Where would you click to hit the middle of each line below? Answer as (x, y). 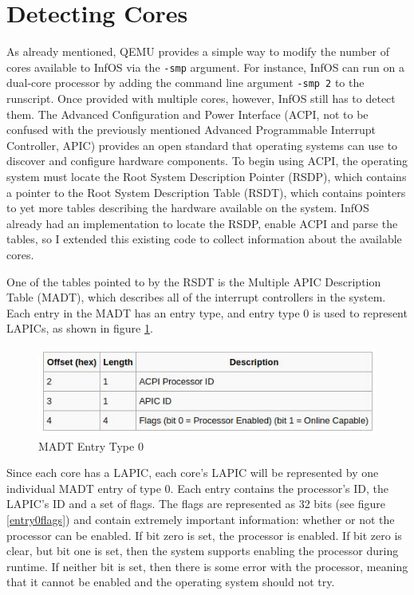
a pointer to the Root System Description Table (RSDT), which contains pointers (206, 192)
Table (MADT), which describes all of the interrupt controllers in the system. (196, 297)
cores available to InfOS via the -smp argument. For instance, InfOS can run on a (205, 67)
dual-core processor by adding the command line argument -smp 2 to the (185, 83)
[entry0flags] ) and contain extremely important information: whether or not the (201, 519)
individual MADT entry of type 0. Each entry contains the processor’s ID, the (198, 488)
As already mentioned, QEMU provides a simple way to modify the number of (198, 51)
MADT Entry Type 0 (91, 445)
